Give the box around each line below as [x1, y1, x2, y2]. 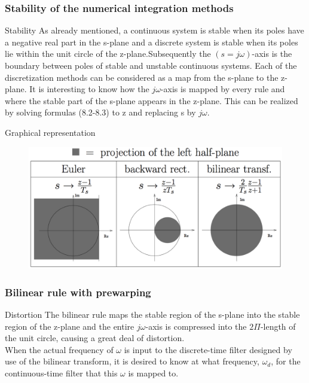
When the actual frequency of [5, 343, 114, 355]
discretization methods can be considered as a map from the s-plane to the [5, 71, 279, 83]
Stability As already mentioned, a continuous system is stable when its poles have [5, 24, 304, 37]
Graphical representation [5, 126, 96, 138]
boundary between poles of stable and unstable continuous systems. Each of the [5, 59, 297, 71]
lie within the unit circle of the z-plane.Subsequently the [5, 47, 211, 60]
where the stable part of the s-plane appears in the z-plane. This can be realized [5, 94, 298, 107]
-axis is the [252, 47, 292, 60]
